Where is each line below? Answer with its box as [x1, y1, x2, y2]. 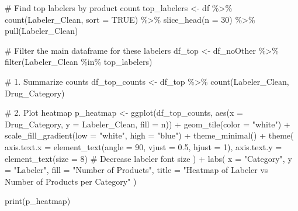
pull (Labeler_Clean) [5, 25, 78, 37]
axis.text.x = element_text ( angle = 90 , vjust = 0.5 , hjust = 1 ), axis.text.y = [5, 140, 282, 153]
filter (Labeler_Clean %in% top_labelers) [5, 56, 153, 68]
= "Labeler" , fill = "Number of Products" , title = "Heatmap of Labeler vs [5, 164, 268, 176]
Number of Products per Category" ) [5, 175, 137, 187]
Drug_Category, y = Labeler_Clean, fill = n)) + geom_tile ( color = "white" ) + [5, 117, 290, 130]
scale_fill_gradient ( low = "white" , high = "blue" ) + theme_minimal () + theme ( [5, 129, 294, 141]
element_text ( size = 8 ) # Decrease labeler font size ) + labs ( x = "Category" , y [5, 152, 292, 164]
